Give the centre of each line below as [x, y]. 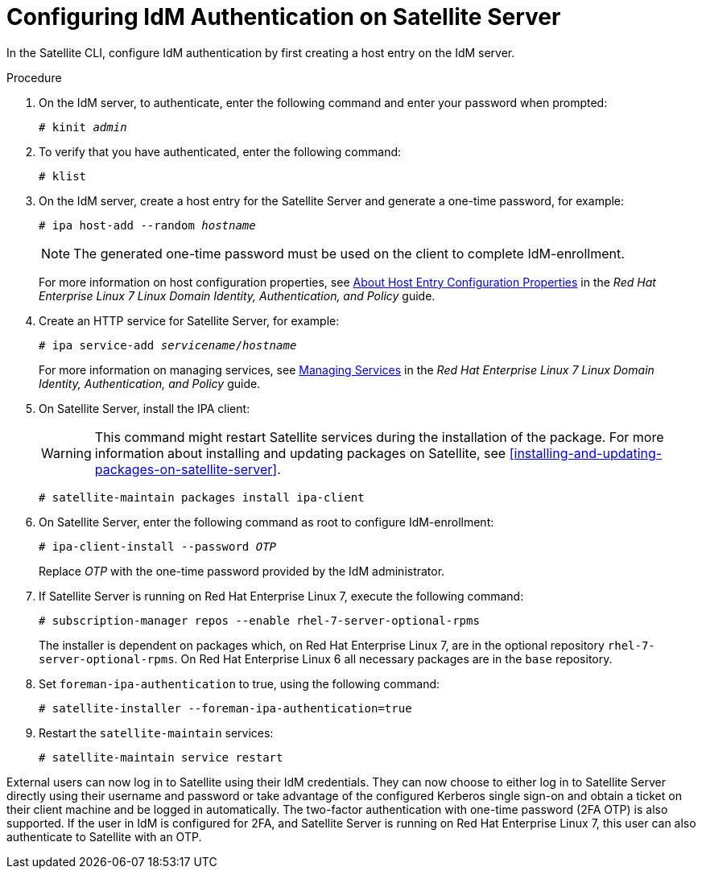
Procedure [34, 77]
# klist [63, 176]
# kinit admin [83, 127]
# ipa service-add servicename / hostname [168, 345]
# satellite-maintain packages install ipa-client [202, 497]
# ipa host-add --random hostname [147, 225]
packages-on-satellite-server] [186, 469]
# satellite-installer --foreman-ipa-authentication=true [225, 708]
